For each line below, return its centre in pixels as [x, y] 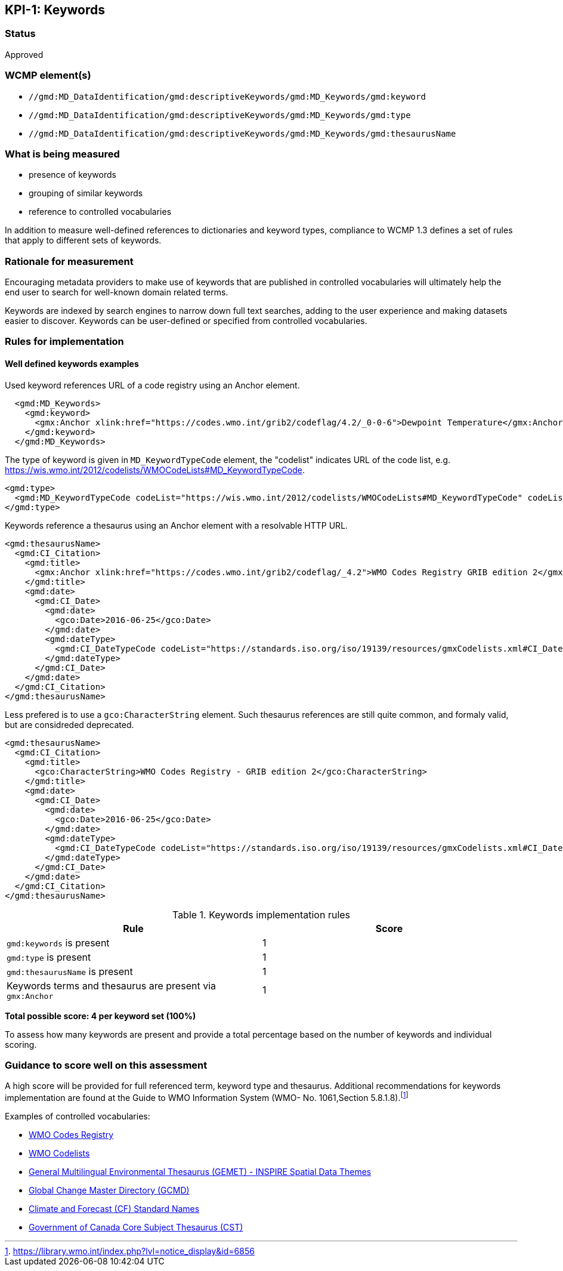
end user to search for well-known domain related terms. [117, 292]
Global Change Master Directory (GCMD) [109, 1190]
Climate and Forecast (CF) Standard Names [114, 1209]
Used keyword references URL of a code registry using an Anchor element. [152, 385]
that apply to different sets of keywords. [83, 240]
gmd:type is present [49, 957]
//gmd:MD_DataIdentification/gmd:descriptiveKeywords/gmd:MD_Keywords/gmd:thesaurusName [242, 133]
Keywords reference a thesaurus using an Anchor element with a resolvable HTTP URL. [177, 525]
